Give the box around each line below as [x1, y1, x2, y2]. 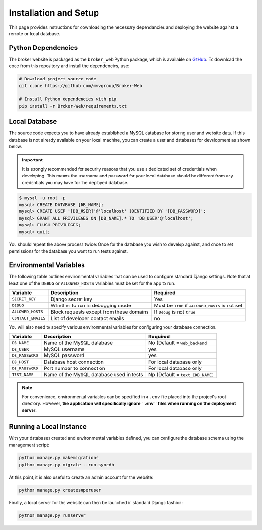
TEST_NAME [12, 372, 34, 377]
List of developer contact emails [50, 315, 124, 321]
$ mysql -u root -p [19, 195, 65, 201]
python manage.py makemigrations [19, 455, 99, 461]
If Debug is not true [154, 308, 196, 315]
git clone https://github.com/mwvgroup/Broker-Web [19, 83, 143, 88]
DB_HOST [12, 359, 29, 365]
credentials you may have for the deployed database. [22, 179, 129, 185]
